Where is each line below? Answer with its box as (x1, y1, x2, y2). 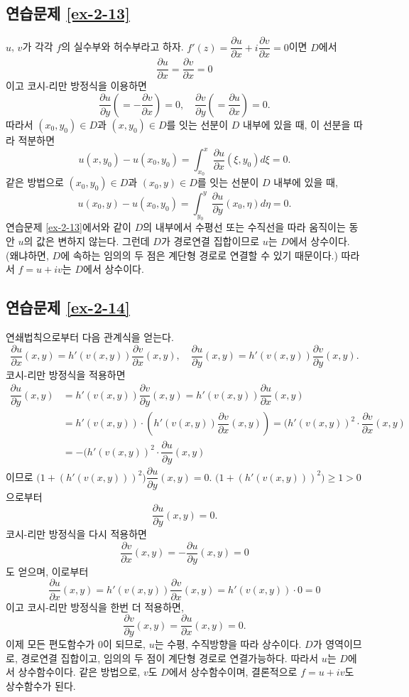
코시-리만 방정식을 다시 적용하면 (6, 526, 147, 541)
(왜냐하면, (6, 247, 49, 262)
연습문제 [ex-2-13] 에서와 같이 (6, 220, 131, 234)
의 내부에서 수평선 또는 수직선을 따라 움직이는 (143, 220, 346, 234)
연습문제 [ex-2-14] (6, 296, 130, 318)
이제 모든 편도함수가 (6, 637, 95, 652)
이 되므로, (102, 637, 146, 652)
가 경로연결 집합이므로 (160, 234, 260, 249)
